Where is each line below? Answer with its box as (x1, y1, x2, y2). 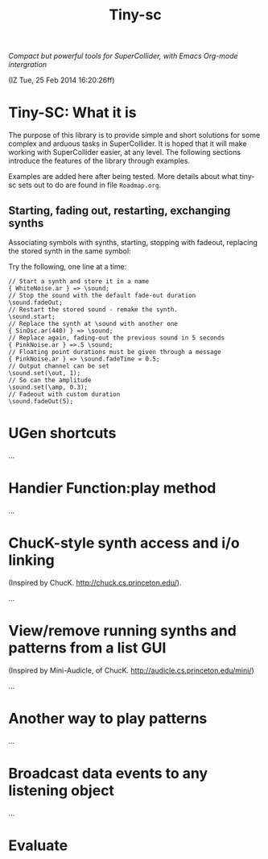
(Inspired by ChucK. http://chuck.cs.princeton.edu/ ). (8, 578, 182, 587)
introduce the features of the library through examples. (8, 156, 191, 166)
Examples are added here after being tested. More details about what (8, 172, 238, 181)
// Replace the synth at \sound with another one (8, 319, 179, 327)
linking (8, 551, 55, 569)
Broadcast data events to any (8, 764, 208, 782)
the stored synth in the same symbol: (8, 246, 131, 256)
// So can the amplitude (8, 376, 92, 384)
